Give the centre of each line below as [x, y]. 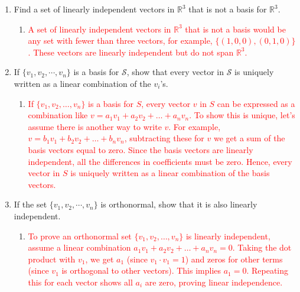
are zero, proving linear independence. [214, 282]
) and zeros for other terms [234, 259]
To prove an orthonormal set [80, 236]
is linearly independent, [228, 236]
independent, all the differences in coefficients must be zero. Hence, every [160, 161]
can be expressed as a [256, 103]
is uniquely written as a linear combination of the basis [170, 173]
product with [52, 259]
